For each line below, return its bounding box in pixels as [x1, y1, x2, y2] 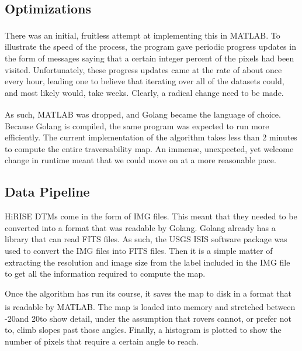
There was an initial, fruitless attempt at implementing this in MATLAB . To [5, 29, 280, 41]
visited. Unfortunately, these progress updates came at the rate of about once [5, 63, 282, 75]
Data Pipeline [5, 183, 90, 201]
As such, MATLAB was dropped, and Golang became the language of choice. [5, 108, 281, 121]
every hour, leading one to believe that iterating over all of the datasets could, [5, 75, 284, 87]
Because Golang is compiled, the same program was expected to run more [5, 119, 269, 132]
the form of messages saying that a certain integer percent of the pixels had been [5, 52, 294, 64]
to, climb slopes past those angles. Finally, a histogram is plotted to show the [5, 324, 282, 336]
